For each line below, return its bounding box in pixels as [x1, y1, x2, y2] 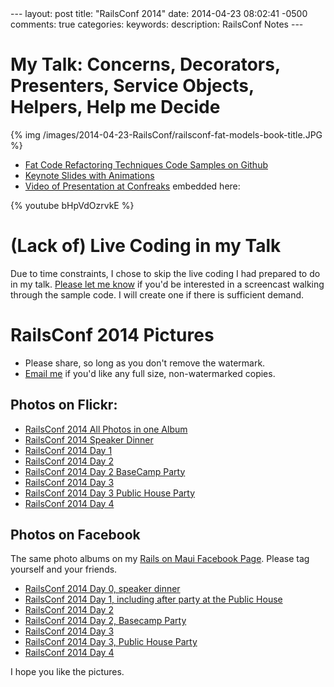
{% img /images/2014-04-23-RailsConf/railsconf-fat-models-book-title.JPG [10, 128, 323, 141]
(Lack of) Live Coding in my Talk [10, 235, 282, 257]
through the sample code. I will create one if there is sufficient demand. [10, 288, 305, 301]
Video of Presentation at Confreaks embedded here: [24, 180, 241, 192]
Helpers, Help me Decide [10, 96, 221, 119]
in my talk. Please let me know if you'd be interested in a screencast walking [10, 278, 325, 290]
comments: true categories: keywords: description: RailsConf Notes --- [10, 18, 304, 30]
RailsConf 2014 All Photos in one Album [24, 423, 188, 435]
